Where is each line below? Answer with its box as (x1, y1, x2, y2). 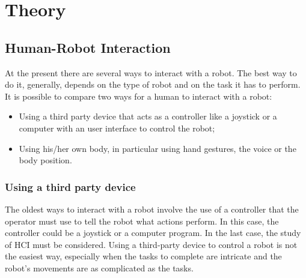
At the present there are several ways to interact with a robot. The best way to (5, 66, 297, 79)
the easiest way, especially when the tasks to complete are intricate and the (5, 250, 282, 262)
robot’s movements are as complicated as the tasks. (5, 261, 194, 274)
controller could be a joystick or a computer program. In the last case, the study (5, 226, 301, 239)
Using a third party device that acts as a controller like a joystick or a (19, 110, 277, 122)
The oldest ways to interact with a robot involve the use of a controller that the (5, 202, 299, 215)
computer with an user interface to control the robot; (19, 121, 215, 134)
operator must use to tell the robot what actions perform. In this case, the (5, 214, 279, 227)
